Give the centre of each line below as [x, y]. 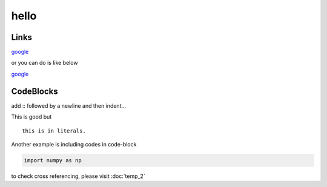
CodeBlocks [35, 91]
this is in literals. [54, 131]
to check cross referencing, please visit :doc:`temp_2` [78, 176]
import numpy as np [53, 160]
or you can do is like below [45, 63]
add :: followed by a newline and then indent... [69, 105]
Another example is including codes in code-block [74, 144]
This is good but [31, 117]
